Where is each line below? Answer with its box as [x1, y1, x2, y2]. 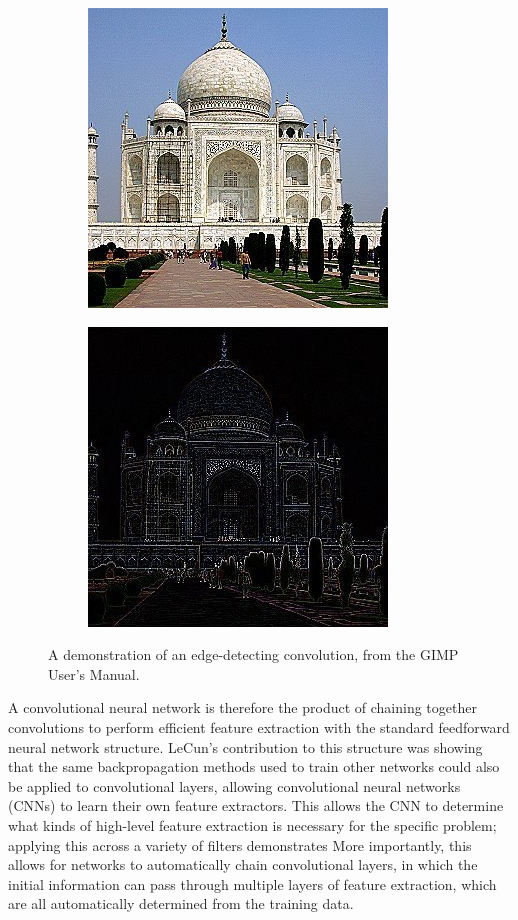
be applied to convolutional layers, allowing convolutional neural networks [8, 775, 461, 796]
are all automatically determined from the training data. [8, 893, 354, 914]
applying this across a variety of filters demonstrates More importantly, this [8, 834, 472, 855]
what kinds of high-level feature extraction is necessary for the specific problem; [8, 814, 497, 835]
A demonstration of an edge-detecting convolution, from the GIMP [48, 644, 459, 665]
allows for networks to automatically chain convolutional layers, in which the [8, 854, 478, 875]
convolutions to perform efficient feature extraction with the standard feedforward [8, 716, 510, 737]
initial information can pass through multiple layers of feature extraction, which [8, 873, 497, 894]
